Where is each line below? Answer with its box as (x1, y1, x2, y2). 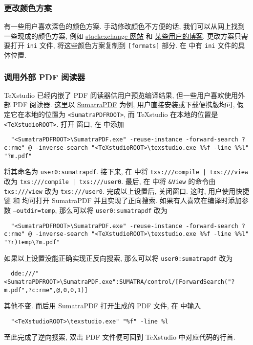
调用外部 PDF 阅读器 (4, 70, 85, 83)
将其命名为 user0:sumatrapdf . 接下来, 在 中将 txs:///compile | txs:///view (4, 166, 249, 177)
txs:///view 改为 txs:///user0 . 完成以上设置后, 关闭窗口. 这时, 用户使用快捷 (4, 185, 250, 196)
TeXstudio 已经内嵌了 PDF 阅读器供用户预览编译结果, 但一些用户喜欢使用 (4, 90, 238, 100)
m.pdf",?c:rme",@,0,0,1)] (4, 286, 88, 294)
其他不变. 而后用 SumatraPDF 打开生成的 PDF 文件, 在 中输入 (4, 300, 201, 311)
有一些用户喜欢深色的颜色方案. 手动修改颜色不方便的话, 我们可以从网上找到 (4, 21, 245, 31)
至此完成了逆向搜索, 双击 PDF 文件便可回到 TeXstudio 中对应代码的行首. (4, 332, 235, 342)
